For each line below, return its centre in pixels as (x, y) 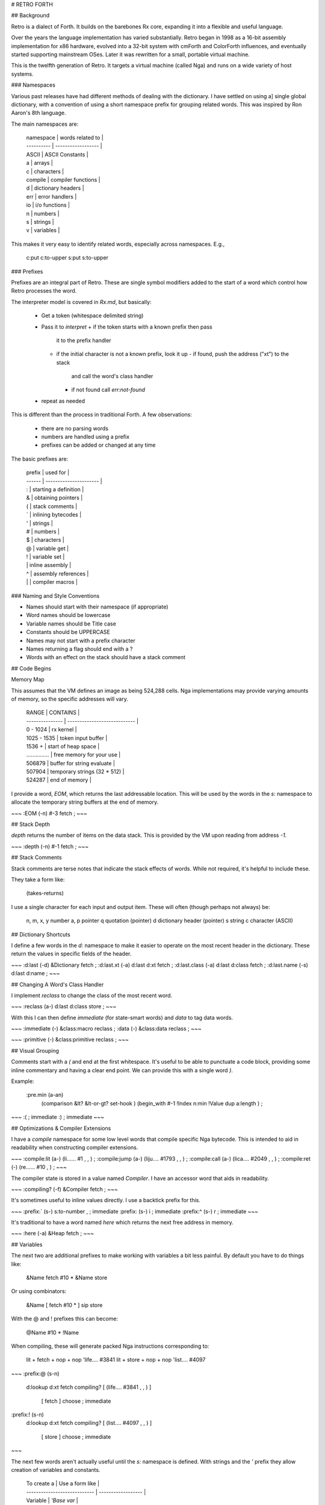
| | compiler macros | (52, 582)
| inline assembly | (49, 565)
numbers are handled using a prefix (85, 437)
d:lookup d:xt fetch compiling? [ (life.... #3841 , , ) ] (89, 1387)
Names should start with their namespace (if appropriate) (97, 607)
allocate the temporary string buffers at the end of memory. (85, 802)
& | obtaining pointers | (54, 498)
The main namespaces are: (45, 124)
